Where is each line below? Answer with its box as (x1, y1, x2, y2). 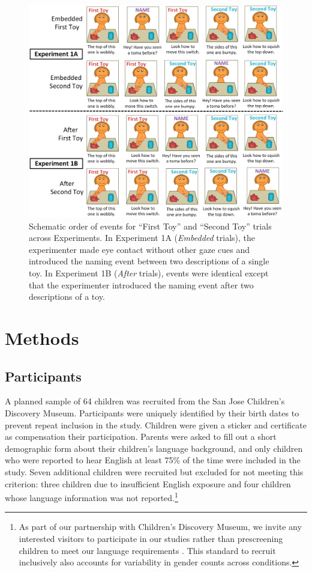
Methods (5, 325, 79, 350)
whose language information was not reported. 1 (5, 490, 178, 504)
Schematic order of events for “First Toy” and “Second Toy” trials (29, 219, 272, 232)
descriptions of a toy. (29, 290, 105, 303)
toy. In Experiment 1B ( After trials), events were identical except (29, 266, 269, 279)
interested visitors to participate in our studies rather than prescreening (19, 532, 283, 544)
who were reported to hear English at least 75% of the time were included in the (5, 454, 301, 466)
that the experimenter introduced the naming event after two (29, 278, 254, 291)
